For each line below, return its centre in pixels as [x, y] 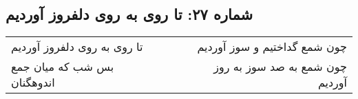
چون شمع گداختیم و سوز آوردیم [272, 47]
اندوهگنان [33, 82]
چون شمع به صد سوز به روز [280, 67]
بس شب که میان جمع [63, 67]
